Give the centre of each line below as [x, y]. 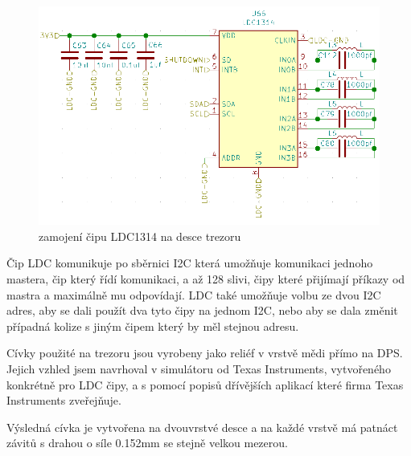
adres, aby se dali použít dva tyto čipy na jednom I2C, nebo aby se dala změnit [202, 310]
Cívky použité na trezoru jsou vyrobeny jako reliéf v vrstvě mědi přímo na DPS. [205, 353]
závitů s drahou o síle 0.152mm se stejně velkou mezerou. [147, 443]
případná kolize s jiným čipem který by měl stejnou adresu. [153, 326]
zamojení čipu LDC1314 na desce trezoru [140, 236]
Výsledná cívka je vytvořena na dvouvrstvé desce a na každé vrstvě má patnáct [202, 427]
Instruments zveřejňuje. [64, 400]
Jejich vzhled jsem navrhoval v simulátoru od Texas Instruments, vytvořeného [199, 369]
